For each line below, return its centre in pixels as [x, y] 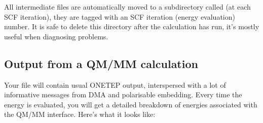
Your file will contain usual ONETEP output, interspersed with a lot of [115, 84]
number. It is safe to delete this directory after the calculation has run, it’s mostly [132, 26]
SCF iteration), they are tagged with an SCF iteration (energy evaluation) [120, 16]
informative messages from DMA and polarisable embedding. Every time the [123, 95]
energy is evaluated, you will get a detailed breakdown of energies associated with [131, 104]
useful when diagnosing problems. [56, 36]
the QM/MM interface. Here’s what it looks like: [80, 114]
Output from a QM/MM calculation [101, 63]
